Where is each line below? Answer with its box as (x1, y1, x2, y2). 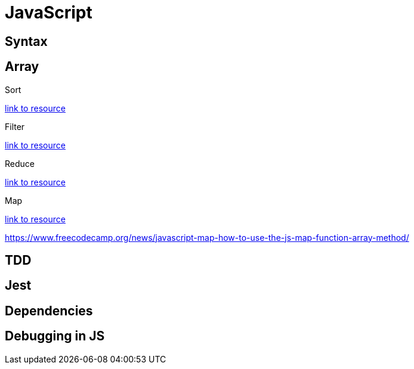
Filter (5, 121, 25, 132)
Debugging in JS (5, 328, 105, 344)
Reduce (5, 158, 35, 169)
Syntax (5, 33, 48, 49)
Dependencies (5, 303, 93, 318)
